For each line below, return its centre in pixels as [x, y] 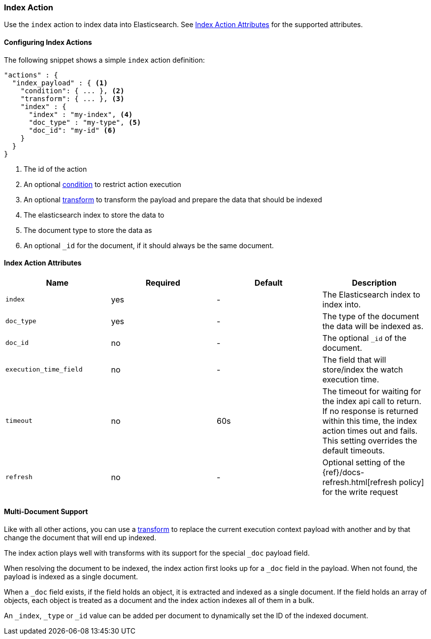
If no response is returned [370, 411]
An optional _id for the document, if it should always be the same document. [149, 245]
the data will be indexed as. [373, 326]
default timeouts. [354, 450]
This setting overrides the [370, 440]
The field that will [354, 359]
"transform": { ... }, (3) [72, 98]
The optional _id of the [365, 338]
